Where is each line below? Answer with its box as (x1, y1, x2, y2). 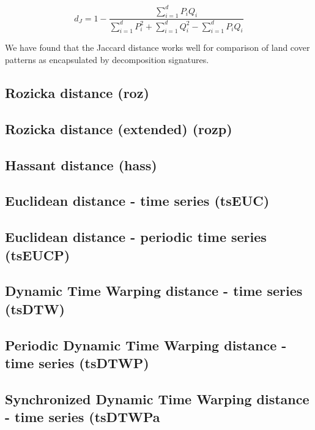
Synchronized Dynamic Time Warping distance (5, 389, 309, 408)
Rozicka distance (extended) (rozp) (5, 119, 232, 138)
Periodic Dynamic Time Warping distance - (5, 335, 287, 354)
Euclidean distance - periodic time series (5, 227, 267, 246)
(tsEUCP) (5, 245, 70, 264)
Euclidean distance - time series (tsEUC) (5, 191, 270, 210)
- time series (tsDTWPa (5, 407, 160, 426)
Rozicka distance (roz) (5, 83, 149, 102)
